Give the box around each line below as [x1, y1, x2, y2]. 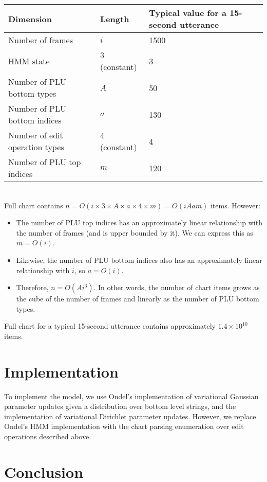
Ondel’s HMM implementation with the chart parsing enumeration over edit [4, 421, 244, 432]
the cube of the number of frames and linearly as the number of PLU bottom [16, 293, 259, 304]
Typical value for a [149, 7, 226, 19]
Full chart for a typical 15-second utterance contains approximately [4, 320, 216, 331]
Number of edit [8, 129, 63, 141]
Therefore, [16, 282, 49, 293]
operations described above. [4, 431, 91, 442]
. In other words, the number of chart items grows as [93, 282, 260, 293]
